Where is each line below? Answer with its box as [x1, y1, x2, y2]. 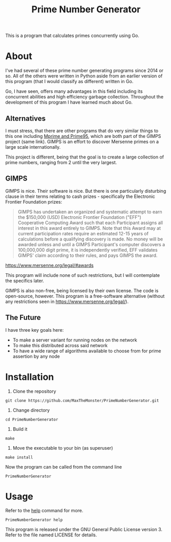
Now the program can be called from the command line [5, 464, 122, 470]
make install [5, 455, 33, 460]
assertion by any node [12, 353, 60, 359]
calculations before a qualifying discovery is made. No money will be [17, 236, 163, 242]
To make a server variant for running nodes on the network [12, 337, 137, 343]
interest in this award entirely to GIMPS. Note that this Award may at [17, 225, 161, 231]
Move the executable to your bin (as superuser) [12, 445, 114, 451]
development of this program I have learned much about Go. [5, 99, 133, 106]
